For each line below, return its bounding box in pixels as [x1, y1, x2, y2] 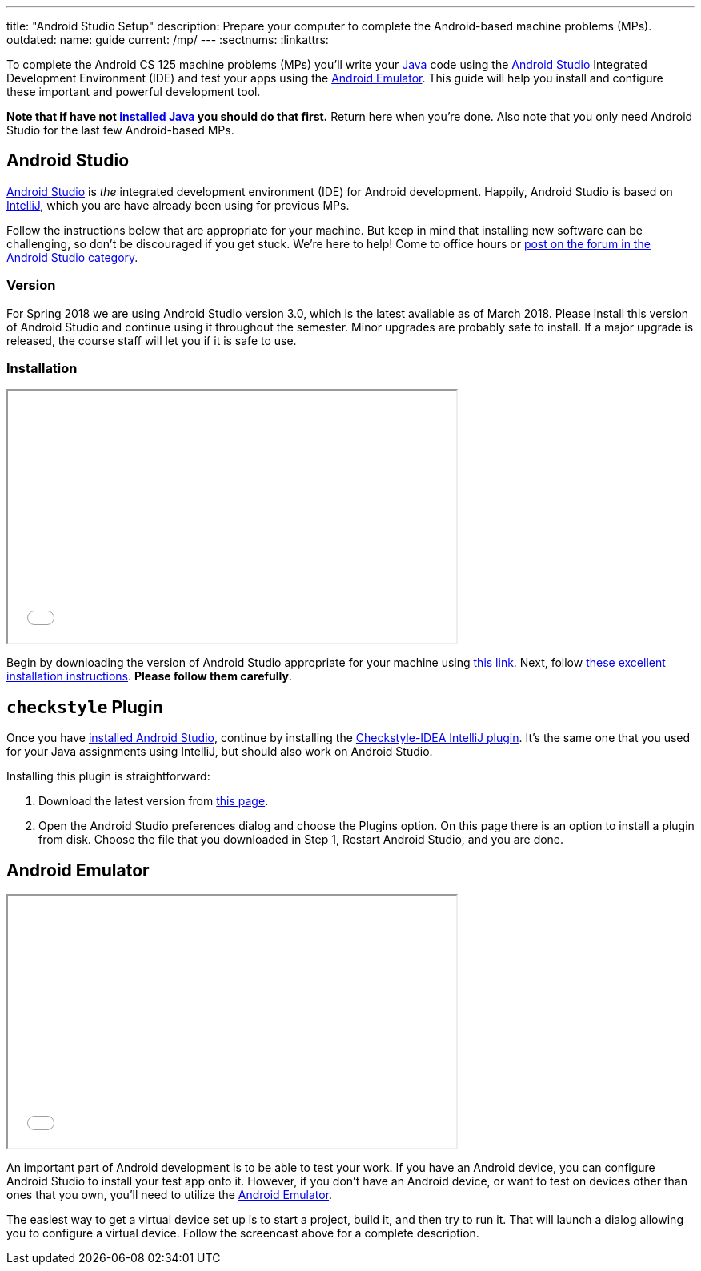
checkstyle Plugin [6, 696, 163, 717]
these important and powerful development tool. [6, 85, 261, 98]
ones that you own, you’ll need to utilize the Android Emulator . [6, 1188, 333, 1202]
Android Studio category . [6, 250, 138, 264]
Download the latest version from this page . [38, 794, 269, 808]
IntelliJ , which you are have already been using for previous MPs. [6, 198, 350, 212]
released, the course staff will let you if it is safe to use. [6, 333, 297, 347]
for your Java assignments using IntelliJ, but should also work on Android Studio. [6, 744, 433, 759]
